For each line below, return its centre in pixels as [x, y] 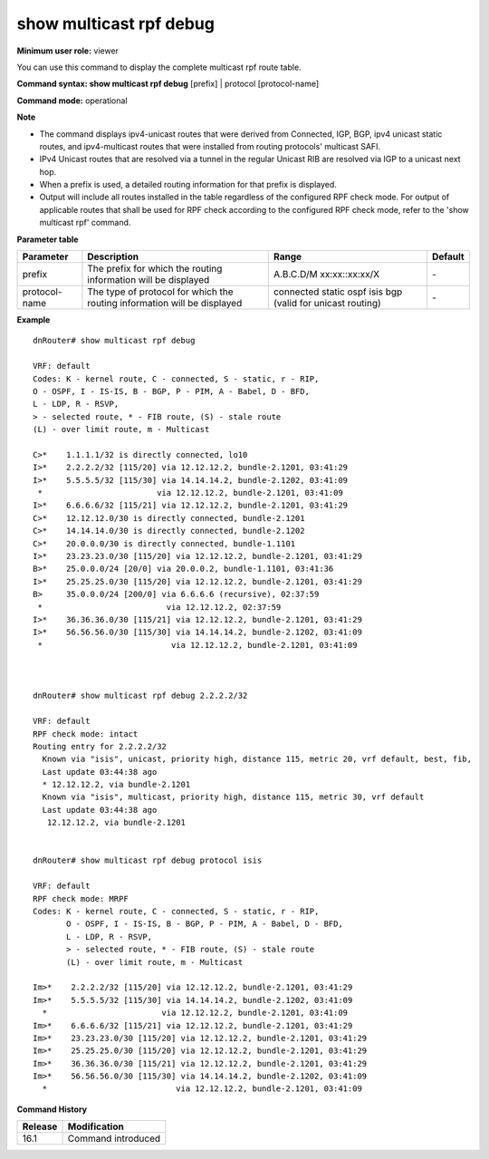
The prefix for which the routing [155, 269]
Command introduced [114, 1139]
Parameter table [48, 239]
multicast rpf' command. [85, 223]
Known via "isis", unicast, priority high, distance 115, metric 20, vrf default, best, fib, [257, 759]
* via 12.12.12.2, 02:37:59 [159, 607]
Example [34, 320]
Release [40, 1126]
